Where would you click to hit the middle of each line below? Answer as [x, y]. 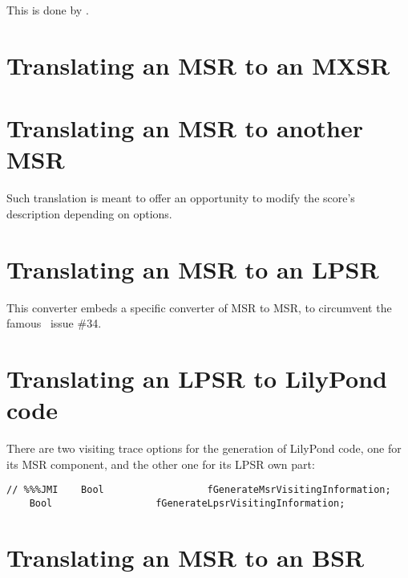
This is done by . [48, 10]
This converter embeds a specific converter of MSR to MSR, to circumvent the [199, 307]
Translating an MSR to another [185, 128]
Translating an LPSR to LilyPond [197, 378]
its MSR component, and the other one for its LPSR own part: [161, 464]
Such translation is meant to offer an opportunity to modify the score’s [181, 198]
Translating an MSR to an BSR [186, 557]
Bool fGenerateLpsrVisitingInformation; [187, 503]
